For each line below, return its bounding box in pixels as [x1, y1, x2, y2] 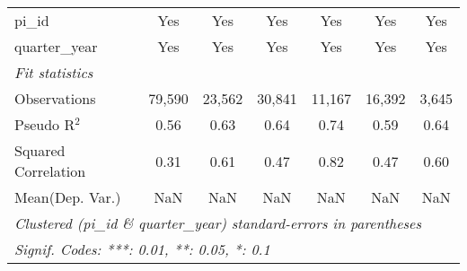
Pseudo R [14, 114, 75, 135]
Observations [14, 88, 96, 109]
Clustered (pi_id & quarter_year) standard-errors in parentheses [14, 213, 422, 233]
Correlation [14, 161, 86, 181]
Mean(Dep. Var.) [14, 187, 121, 207]
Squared [14, 140, 66, 161]
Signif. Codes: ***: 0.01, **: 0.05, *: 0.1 [14, 239, 270, 259]
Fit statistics [14, 62, 93, 83]
